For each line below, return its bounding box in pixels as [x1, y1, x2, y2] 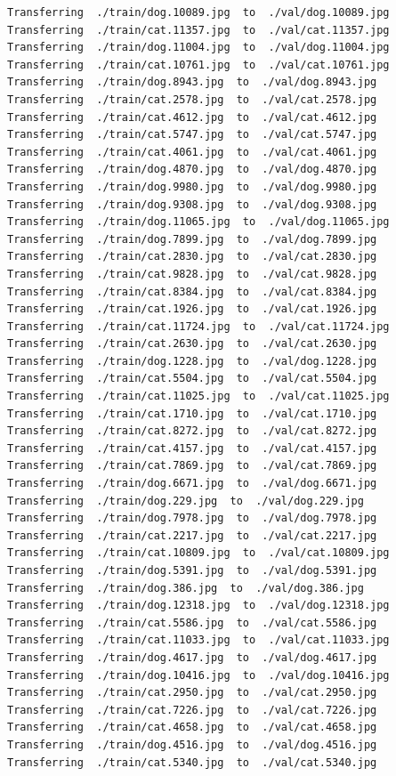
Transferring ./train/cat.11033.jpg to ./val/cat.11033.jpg [7, 634, 390, 647]
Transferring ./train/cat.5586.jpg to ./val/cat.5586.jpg [7, 616, 377, 629]
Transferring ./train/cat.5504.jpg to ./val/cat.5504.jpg [7, 372, 377, 385]
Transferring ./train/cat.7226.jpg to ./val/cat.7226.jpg [7, 703, 377, 716]
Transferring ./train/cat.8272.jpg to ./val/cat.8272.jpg [7, 424, 377, 438]
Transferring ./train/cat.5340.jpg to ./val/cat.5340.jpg [7, 756, 377, 769]
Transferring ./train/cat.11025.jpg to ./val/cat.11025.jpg [7, 390, 390, 403]
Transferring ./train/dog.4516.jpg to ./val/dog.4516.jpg [7, 738, 377, 751]
